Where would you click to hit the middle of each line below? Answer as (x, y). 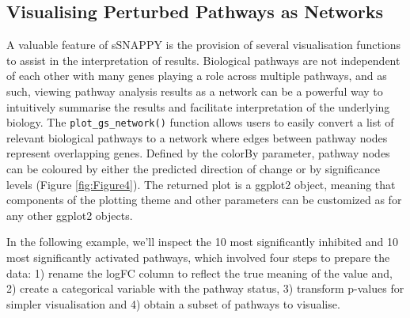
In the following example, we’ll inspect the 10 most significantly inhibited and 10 (202, 242)
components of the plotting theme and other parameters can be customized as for (204, 200)
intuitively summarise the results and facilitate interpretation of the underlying (198, 106)
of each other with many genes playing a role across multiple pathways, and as (197, 76)
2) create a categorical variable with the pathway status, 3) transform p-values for (205, 288)
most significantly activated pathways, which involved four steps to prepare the (198, 257)
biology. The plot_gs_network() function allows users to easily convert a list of (200, 122)
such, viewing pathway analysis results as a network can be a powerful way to (195, 91)
